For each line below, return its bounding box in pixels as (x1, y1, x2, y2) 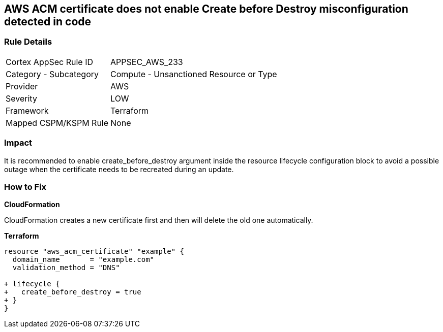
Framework (6, 105, 49, 116)
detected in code (4, 15, 92, 28)
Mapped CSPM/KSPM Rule (6, 117, 109, 128)
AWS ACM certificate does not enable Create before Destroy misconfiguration (4, 3, 408, 15)
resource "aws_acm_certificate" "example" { (4, 247, 185, 256)
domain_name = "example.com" (12, 255, 155, 264)
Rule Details (4, 37, 52, 47)
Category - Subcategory (6, 69, 99, 79)
